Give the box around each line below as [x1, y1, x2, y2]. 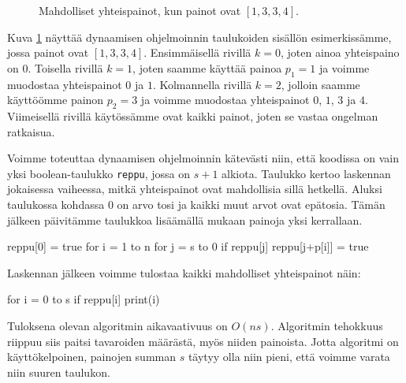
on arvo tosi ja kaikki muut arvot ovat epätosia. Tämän [117, 196, 386, 212]
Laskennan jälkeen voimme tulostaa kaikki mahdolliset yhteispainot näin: [7, 264, 361, 281]
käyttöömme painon [7, 91, 104, 108]
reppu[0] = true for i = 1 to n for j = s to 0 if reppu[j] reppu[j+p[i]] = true [7, 238, 369, 255]
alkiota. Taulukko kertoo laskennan [222, 165, 391, 181]
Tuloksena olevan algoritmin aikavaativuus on [7, 317, 228, 333]
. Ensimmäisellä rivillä [143, 44, 251, 61]
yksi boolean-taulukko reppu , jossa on [7, 165, 191, 181]
